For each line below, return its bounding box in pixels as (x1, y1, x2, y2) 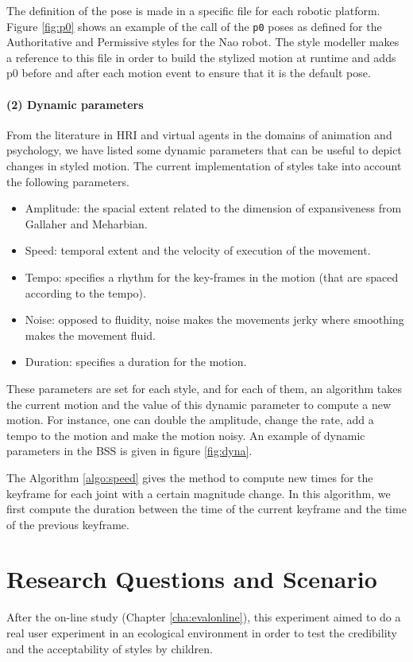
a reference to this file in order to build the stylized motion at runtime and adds (6, 49, 396, 65)
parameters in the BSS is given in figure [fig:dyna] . (6, 442, 253, 459)
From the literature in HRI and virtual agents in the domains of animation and (6, 126, 392, 142)
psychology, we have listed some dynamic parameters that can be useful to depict (6, 142, 402, 158)
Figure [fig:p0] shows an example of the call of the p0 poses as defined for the (6, 18, 382, 34)
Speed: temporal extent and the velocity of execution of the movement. (25, 242, 371, 259)
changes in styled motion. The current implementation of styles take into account (6, 158, 402, 174)
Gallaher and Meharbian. (25, 215, 148, 232)
